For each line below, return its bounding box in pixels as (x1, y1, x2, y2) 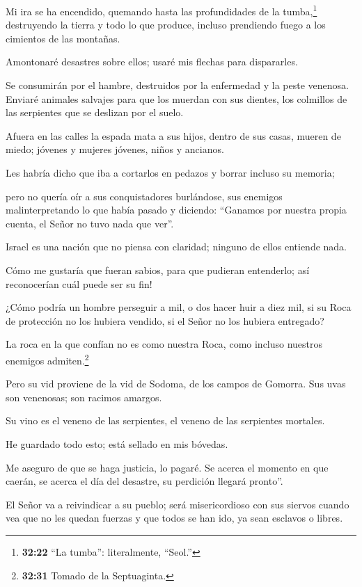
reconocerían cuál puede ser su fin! (6, 276, 152, 291)
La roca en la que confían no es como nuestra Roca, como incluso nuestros (6, 337, 323, 351)
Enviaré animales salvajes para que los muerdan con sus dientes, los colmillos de (6, 91, 347, 106)
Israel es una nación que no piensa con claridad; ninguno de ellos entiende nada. (6, 239, 347, 254)
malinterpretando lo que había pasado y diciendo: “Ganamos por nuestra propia (6, 202, 347, 217)
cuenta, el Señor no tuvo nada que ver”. (6, 216, 174, 230)
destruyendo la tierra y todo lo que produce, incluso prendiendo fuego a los (6, 17, 326, 32)
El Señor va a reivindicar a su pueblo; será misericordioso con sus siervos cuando (6, 497, 349, 511)
